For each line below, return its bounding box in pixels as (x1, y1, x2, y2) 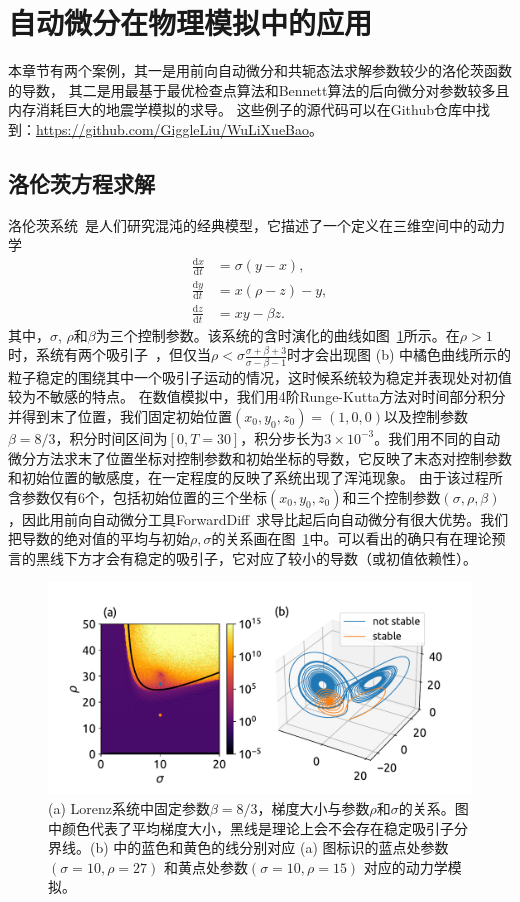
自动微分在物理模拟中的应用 (8, 2, 373, 43)
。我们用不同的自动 (374, 427, 501, 448)
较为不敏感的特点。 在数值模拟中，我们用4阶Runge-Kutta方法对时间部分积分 (8, 386, 506, 407)
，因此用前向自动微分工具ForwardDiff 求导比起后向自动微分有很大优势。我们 (8, 508, 509, 529)
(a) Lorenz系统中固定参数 (48, 798, 211, 819)
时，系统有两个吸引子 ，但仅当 (8, 344, 211, 365)
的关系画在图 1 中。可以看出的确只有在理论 (211, 528, 492, 549)
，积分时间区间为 (55, 427, 168, 448)
